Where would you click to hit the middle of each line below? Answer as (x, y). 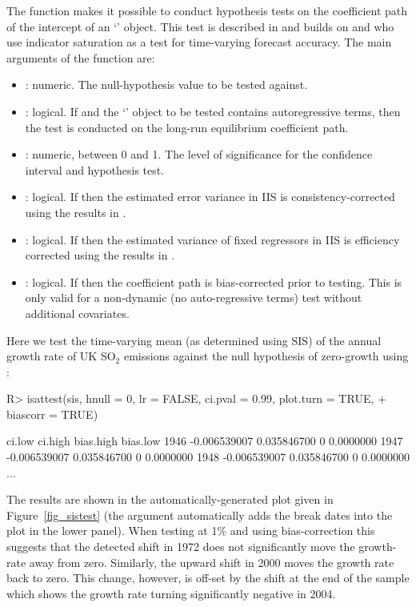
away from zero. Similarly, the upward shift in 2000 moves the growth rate (212, 562)
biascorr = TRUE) (52, 414)
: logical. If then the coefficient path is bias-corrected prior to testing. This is (214, 281)
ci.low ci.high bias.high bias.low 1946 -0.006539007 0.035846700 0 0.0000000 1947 (205, 441)
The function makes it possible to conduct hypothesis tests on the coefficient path (207, 10)
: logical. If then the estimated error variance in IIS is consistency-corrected (210, 197)
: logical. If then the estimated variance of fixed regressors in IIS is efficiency (212, 239)
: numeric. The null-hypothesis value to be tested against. (166, 84)
